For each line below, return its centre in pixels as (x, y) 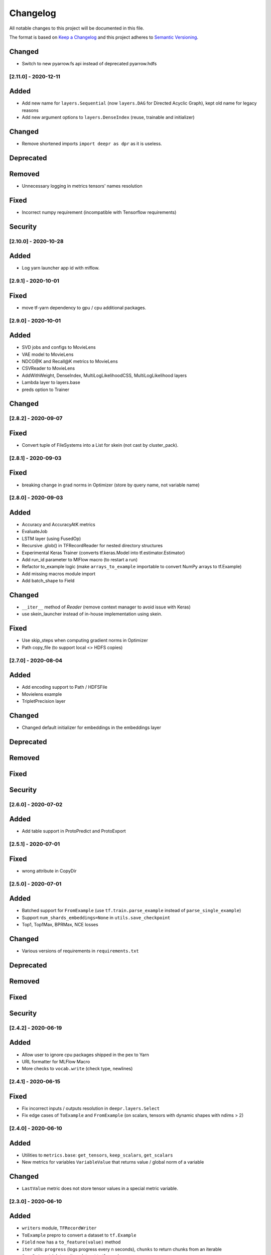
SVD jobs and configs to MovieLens (59, 347)
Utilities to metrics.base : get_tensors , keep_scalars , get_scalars (97, 1155)
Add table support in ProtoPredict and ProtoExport (74, 831)
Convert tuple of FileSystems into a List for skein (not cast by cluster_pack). (100, 445)
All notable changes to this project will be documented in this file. (77, 28)
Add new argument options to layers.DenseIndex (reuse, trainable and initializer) (108, 117)
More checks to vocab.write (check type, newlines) (77, 1069)
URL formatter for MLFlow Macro (56, 1061)
